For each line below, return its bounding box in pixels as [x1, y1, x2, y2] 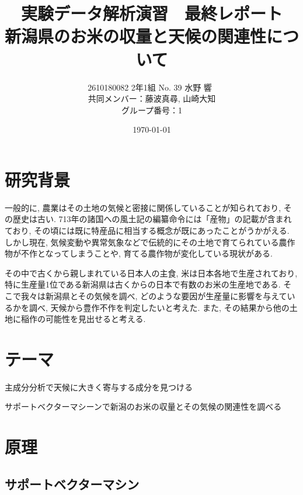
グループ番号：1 [121, 103, 183, 116]
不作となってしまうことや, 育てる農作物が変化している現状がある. [20, 247, 273, 259]
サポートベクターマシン [5, 475, 140, 493]
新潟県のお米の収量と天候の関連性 [5, 24, 267, 48]
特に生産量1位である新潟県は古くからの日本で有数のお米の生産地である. [5, 278, 281, 290]
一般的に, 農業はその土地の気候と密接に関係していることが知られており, [5, 201, 281, 213]
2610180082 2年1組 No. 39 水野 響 [88, 81, 212, 93]
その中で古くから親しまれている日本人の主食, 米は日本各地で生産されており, [5, 266, 298, 279]
